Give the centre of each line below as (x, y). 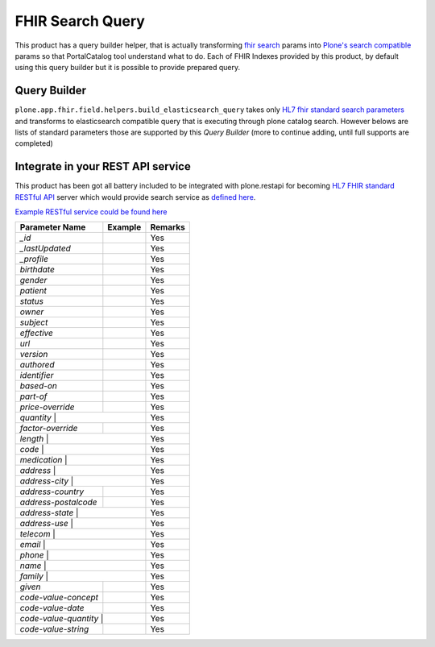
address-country (52, 491)
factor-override (49, 429)
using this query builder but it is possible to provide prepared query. (128, 68)
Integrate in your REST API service (103, 166)
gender (33, 280)
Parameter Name (53, 227)
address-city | (47, 481)
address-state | (49, 513)
